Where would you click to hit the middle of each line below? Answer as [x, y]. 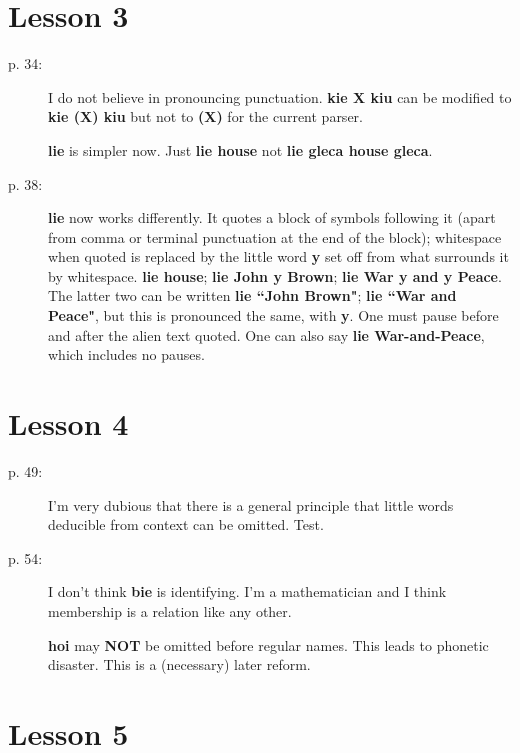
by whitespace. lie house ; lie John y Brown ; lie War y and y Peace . [275, 275]
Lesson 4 [68, 423]
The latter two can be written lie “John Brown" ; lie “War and [252, 295]
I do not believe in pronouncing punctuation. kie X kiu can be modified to [280, 96]
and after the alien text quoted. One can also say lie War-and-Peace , [266, 334]
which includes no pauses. [126, 354]
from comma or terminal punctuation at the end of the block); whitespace [275, 236]
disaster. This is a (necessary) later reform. [179, 664]
